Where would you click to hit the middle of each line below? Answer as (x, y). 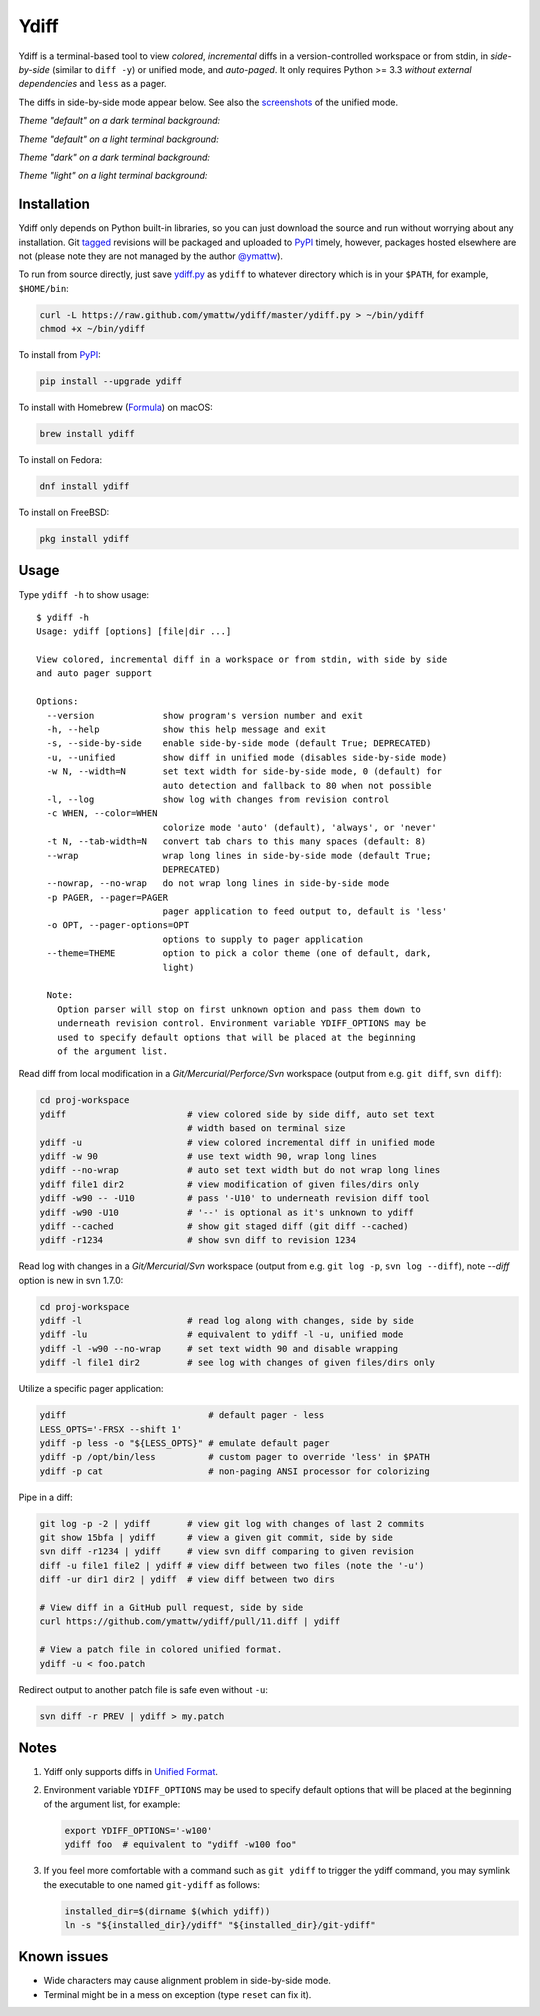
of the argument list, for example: (112, 1804)
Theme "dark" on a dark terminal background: (114, 157)
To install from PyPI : (60, 355)
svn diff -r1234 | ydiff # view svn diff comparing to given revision (227, 1551)
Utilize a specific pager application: (91, 1389)
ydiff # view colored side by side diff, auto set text (237, 1114)
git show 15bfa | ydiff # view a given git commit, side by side (216, 1538)
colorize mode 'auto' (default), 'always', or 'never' (299, 827)
